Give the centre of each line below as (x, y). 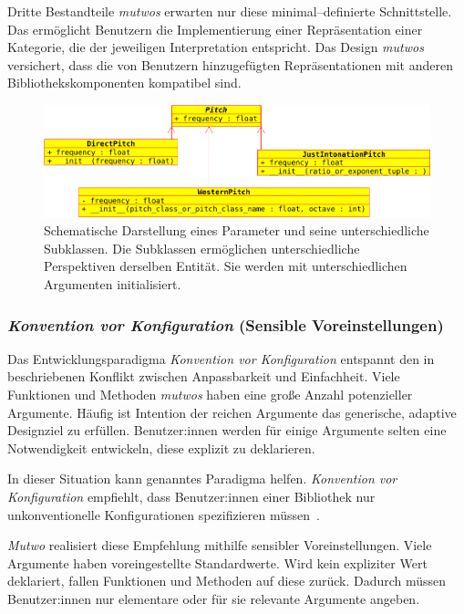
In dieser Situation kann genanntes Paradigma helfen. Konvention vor (202, 479)
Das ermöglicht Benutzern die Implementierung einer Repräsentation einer (215, 29)
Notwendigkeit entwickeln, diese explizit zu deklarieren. (161, 447)
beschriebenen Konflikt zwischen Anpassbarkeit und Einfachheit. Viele (204, 376)
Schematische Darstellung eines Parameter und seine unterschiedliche (237, 230)
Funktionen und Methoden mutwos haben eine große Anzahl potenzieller (210, 395)
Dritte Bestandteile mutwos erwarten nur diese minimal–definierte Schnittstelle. (230, 11)
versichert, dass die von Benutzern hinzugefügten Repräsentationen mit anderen (230, 64)
